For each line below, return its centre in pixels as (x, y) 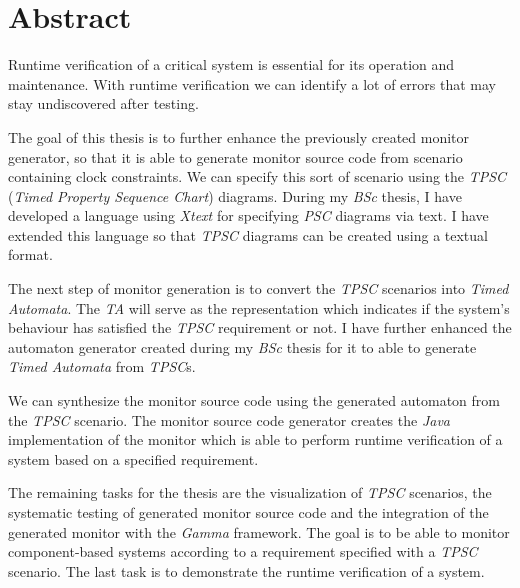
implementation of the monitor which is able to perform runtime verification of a (255, 439)
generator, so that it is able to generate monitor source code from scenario (235, 156)
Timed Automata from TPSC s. (102, 366)
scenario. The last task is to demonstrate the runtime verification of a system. (246, 570)
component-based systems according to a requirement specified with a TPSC (243, 551)
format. (30, 254)
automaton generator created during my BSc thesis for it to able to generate (242, 346)
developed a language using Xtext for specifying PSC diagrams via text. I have (248, 215)
